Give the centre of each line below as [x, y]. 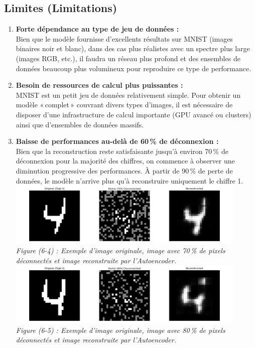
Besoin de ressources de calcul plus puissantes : [99, 85]
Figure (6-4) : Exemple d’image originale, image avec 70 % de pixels [120, 250]
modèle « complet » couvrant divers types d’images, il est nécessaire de [124, 105]
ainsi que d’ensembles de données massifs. [80, 124]
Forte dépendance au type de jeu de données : [97, 29]
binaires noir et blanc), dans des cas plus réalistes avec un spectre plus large [133, 48]
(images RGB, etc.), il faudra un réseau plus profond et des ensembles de [128, 58]
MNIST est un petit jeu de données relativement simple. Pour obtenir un [128, 95]
